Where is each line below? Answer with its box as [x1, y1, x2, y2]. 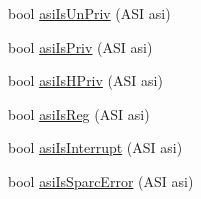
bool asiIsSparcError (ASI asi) [8, 170, 194, 191]
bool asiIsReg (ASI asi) [8, 103, 150, 124]
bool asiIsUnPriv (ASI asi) [8, 3, 171, 23]
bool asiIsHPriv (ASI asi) [8, 70, 163, 91]
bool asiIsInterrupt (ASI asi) [8, 137, 183, 158]
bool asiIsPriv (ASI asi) [8, 36, 153, 57]
